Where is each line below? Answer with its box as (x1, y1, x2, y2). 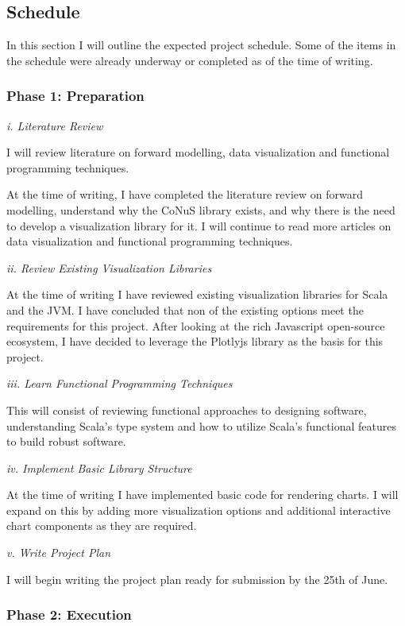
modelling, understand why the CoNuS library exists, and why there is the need (6, 201, 395, 218)
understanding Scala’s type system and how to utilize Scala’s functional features (6, 417, 396, 434)
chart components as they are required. (6, 517, 197, 534)
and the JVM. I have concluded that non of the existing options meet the (6, 301, 364, 318)
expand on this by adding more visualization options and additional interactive (6, 501, 391, 518)
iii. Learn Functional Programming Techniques (6, 375, 233, 392)
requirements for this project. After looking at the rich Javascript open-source (6, 317, 385, 334)
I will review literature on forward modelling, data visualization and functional (6, 144, 390, 160)
